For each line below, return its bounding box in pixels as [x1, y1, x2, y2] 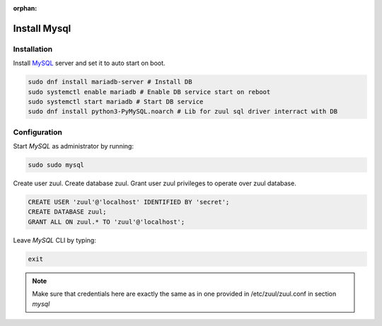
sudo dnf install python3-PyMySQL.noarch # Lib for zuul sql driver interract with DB [28, 107, 338, 116]
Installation [13, 44, 53, 54]
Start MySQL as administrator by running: [13, 142, 134, 151]
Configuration [13, 127, 63, 137]
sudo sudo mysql [28, 161, 85, 169]
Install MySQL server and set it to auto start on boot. [13, 59, 166, 67]
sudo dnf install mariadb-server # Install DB [28, 78, 192, 86]
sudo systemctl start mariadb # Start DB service [28, 98, 204, 105]
